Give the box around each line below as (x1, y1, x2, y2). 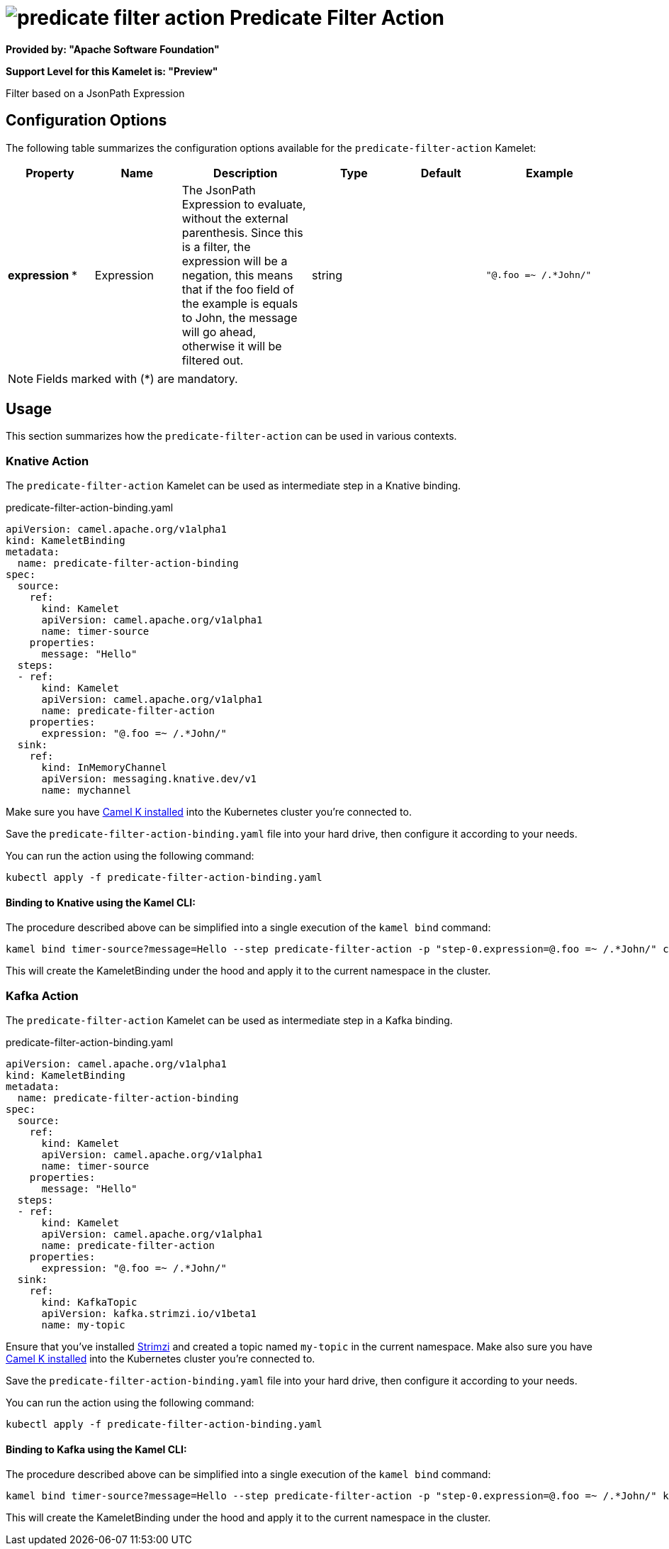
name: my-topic (41, 1319, 125, 1331)
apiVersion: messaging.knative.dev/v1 (41, 773, 257, 785)
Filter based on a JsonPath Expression (6, 87, 185, 99)
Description (213, 165, 278, 180)
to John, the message (181, 310, 298, 325)
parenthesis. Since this (181, 225, 303, 240)
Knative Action (6, 453, 89, 468)
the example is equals (181, 296, 298, 311)
